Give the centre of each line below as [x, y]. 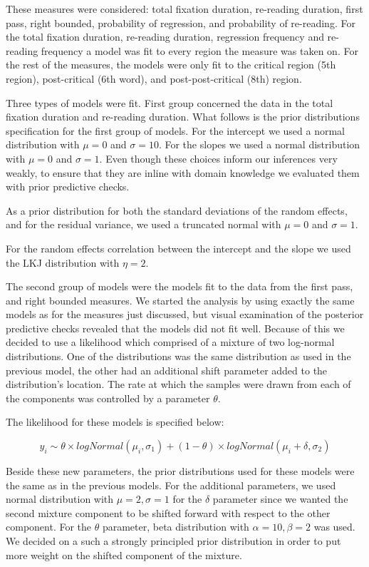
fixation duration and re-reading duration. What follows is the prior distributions [183, 117]
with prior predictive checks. [68, 187]
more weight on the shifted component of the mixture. [124, 555]
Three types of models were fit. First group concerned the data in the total [170, 102]
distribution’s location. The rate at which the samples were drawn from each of [178, 384]
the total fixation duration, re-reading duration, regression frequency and [165, 37]
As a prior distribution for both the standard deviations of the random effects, [177, 210]
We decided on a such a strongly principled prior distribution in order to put [173, 541]
